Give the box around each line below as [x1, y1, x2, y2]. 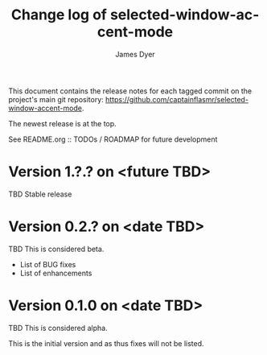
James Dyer [115, 49, 155, 59]
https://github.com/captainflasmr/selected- [105, 94, 249, 104]
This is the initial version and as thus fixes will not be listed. [8, 338, 204, 348]
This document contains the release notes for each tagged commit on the [8, 86, 253, 96]
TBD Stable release [8, 189, 72, 199]
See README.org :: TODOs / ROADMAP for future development [8, 134, 218, 144]
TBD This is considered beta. [8, 244, 105, 254]
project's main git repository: [8, 94, 105, 104]
